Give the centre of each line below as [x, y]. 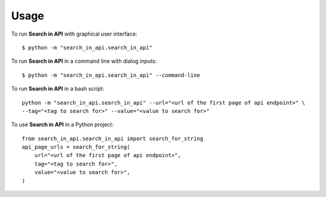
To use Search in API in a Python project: [62, 124]
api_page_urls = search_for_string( [76, 147]
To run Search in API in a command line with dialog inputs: [84, 61]
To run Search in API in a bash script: [58, 89]
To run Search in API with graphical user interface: [74, 34]
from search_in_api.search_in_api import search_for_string [113, 138]
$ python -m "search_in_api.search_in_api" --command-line [111, 75]
